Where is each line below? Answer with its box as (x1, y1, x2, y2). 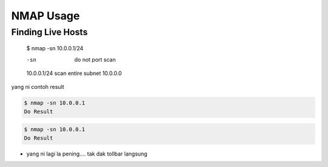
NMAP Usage (11, 9, 80, 22)
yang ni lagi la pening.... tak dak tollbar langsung (26, 150, 148, 157)
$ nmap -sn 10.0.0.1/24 (26, 45, 84, 52)
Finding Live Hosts (11, 27, 88, 38)
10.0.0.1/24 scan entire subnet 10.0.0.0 (26, 70, 122, 77)
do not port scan (74, 56, 116, 63)
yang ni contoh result (11, 83, 64, 91)
